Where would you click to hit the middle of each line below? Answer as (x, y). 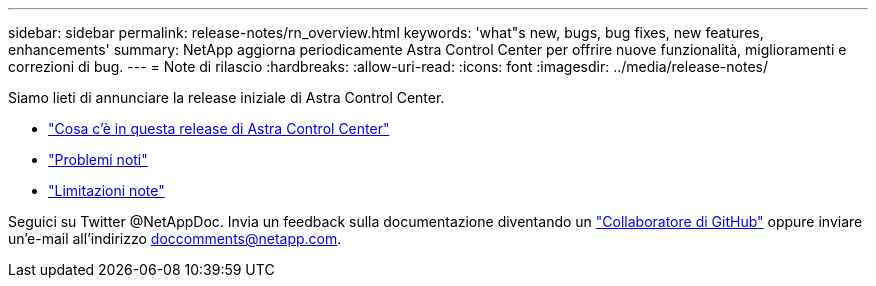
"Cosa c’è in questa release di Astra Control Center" (219, 128)
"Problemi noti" (98, 159)
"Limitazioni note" (106, 190)
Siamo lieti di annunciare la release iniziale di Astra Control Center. (226, 97)
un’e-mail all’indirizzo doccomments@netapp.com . (175, 238)
